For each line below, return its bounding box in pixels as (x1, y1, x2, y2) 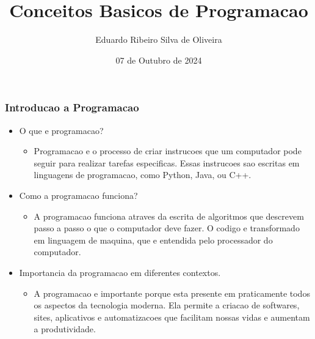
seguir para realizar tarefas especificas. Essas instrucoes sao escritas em (34, 156, 300, 169)
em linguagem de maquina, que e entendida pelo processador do (34, 233, 273, 246)
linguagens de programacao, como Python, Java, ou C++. (34, 168, 252, 181)
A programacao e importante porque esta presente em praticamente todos (34, 286, 310, 299)
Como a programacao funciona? (19, 188, 138, 201)
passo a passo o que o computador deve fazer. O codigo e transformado (34, 222, 300, 234)
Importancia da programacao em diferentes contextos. (19, 266, 221, 278)
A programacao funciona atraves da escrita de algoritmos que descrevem (34, 209, 304, 222)
